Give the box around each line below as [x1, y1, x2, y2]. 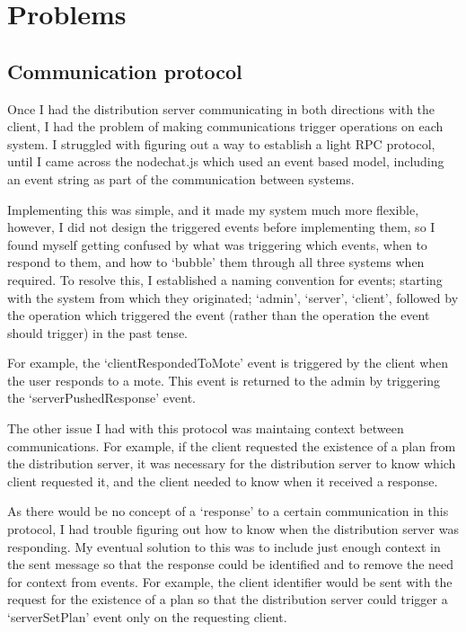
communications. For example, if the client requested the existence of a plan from [7, 436, 456, 455]
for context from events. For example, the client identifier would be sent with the [7, 572, 453, 591]
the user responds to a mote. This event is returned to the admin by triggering [7, 370, 441, 389]
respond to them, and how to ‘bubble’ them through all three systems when [7, 253, 425, 271]
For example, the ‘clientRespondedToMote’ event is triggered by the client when [7, 353, 449, 372]
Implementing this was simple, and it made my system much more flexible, [7, 200, 419, 218]
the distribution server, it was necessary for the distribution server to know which [7, 454, 456, 473]
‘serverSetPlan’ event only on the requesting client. [7, 608, 287, 627]
